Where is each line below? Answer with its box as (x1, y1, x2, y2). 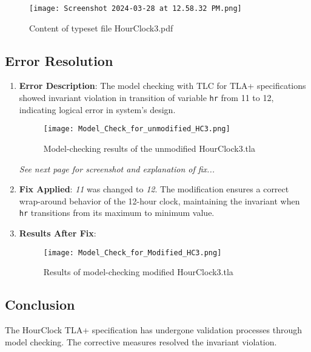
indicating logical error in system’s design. (19, 103, 176, 116)
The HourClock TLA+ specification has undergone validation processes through (5, 324, 302, 336)
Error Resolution (5, 51, 113, 70)
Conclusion (5, 295, 75, 314)
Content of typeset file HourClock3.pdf (29, 21, 173, 34)
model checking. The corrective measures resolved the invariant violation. (5, 335, 277, 348)
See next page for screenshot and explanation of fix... (19, 162, 215, 175)
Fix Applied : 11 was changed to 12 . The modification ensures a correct (19, 183, 289, 195)
